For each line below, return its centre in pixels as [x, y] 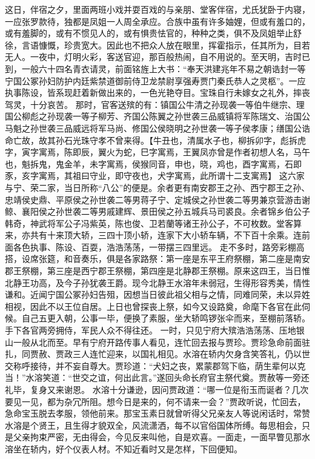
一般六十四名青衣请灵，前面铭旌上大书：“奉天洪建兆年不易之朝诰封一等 [164, 68]
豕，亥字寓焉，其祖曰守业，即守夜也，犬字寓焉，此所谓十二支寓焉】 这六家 [155, 176]
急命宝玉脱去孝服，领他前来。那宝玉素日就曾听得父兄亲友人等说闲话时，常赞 [157, 413]
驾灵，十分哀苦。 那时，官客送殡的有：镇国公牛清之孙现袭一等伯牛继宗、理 [155, 104]
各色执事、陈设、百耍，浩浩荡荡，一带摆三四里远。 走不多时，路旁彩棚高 [159, 246]
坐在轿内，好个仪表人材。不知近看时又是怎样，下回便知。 [128, 448]
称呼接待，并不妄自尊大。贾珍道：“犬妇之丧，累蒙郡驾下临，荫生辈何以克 [159, 365]
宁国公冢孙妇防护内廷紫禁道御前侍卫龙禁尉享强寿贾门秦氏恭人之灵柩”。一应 [155, 80]
